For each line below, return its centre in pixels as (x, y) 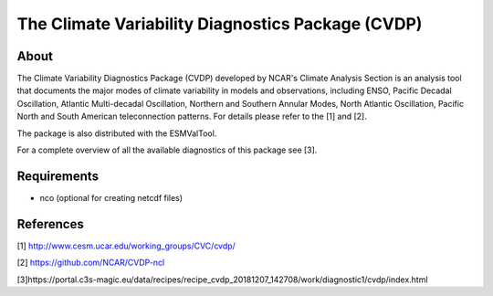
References (50, 224)
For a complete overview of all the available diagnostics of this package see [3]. (167, 150)
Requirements (58, 176)
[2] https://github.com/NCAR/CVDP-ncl (91, 263)
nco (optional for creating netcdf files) (111, 197)
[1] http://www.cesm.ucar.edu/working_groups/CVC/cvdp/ (126, 246)
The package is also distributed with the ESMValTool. (117, 133)
